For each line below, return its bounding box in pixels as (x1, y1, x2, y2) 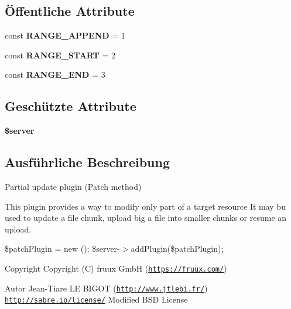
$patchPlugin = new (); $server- (5, 242, 120, 255)
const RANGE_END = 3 (5, 68, 105, 81)
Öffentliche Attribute (5, 2, 135, 20)
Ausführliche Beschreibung (5, 153, 170, 171)
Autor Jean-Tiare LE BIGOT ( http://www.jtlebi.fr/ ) (5, 282, 208, 294)
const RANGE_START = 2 (5, 48, 116, 61)
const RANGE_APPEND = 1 (5, 29, 125, 41)
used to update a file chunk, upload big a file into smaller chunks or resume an (5, 211, 287, 224)
